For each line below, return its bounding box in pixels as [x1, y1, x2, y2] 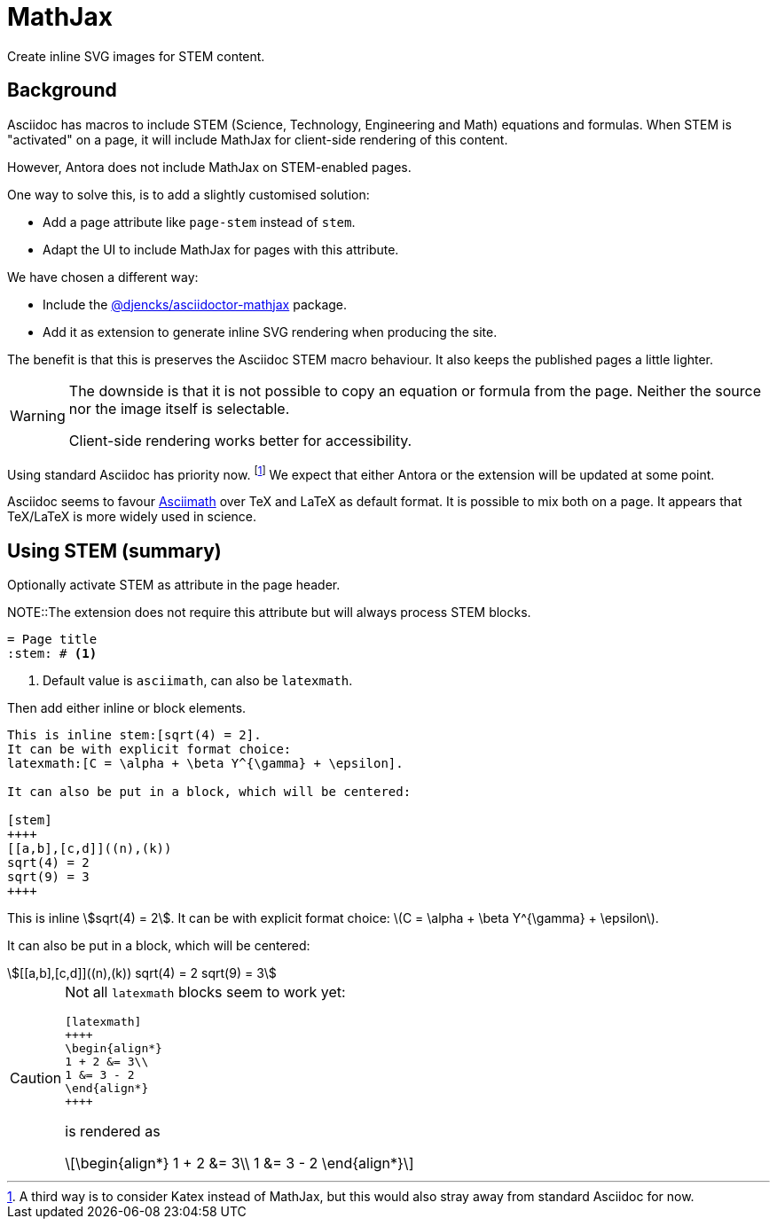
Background [7, 79, 117, 102]
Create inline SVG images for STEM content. [7, 48, 265, 64]
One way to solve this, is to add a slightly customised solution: [7, 186, 370, 202]
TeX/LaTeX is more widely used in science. [7, 509, 257, 525]
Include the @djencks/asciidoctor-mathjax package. [43, 296, 348, 312]
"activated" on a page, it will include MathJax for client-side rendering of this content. [7, 131, 508, 147]
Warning [10, 406, 66, 425]
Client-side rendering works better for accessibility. [68, 431, 412, 449]
